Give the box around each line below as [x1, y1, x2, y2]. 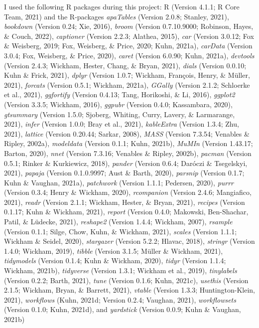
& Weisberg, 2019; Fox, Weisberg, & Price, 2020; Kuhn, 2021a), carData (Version [4, 40, 253, 51]
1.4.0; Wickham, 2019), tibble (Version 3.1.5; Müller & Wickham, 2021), [4, 245, 223, 256]
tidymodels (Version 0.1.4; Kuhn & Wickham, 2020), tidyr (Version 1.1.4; [4, 255, 226, 266]
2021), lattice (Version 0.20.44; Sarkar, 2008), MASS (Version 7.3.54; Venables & [4, 128, 250, 139]
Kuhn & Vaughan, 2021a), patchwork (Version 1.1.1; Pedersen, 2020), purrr [4, 177, 234, 187]
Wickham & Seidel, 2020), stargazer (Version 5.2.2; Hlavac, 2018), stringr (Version [4, 236, 255, 246]
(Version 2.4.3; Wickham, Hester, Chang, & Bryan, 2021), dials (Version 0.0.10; [4, 60, 247, 70]
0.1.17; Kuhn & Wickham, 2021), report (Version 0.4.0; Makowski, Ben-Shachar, [4, 206, 249, 217]
